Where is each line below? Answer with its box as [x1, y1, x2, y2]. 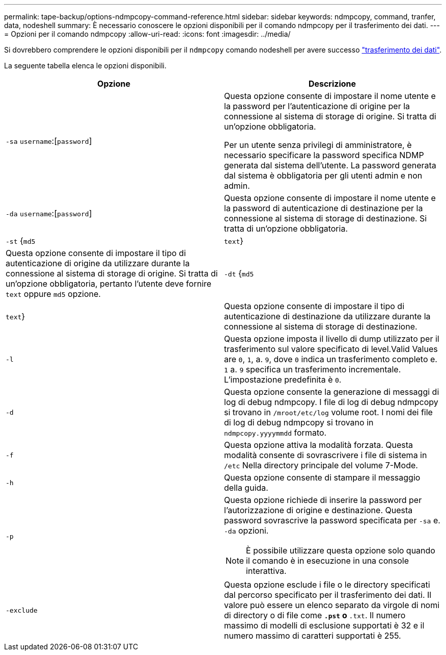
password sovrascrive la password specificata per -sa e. [224, 515, 440, 525]
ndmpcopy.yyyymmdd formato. [224, 427, 327, 438]
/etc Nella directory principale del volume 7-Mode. [224, 460, 418, 470]
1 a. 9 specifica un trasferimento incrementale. [224, 364, 401, 374]
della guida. [224, 483, 268, 493]
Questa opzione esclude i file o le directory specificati [224, 580, 430, 590]
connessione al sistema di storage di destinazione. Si [224, 213, 427, 223]
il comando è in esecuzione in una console [246, 556, 409, 566]
